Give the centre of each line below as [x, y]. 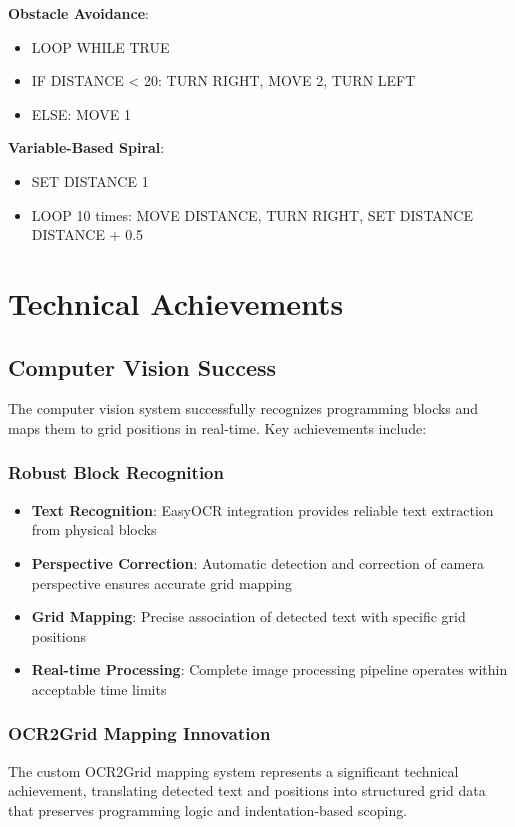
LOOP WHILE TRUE [100, 46]
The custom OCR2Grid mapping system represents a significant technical [233, 770]
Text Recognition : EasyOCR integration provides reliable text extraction [262, 509]
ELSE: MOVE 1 [81, 113]
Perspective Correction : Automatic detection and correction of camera [257, 562]
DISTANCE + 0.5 [87, 234]
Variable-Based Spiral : [86, 147]
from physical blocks [94, 529]
